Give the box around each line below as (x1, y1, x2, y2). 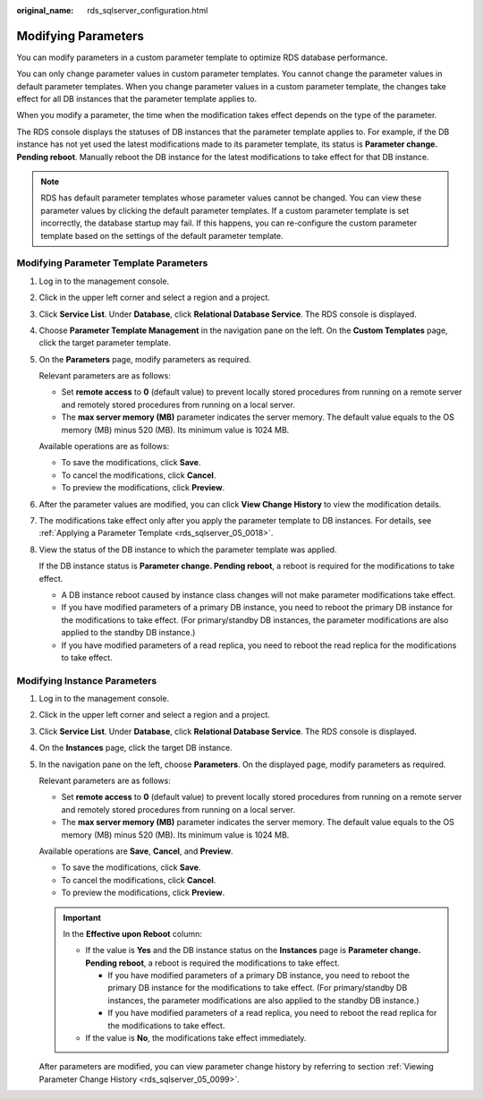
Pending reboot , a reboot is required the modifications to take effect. (85, 958, 340, 968)
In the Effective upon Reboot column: (63, 928, 203, 939)
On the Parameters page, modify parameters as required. (38, 354, 252, 364)
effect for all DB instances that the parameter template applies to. (16, 94, 258, 105)
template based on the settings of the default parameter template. (40, 230, 284, 241)
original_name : (16, 5, 74, 15)
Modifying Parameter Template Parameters (16, 257, 208, 269)
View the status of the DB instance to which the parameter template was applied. (38, 544, 337, 555)
